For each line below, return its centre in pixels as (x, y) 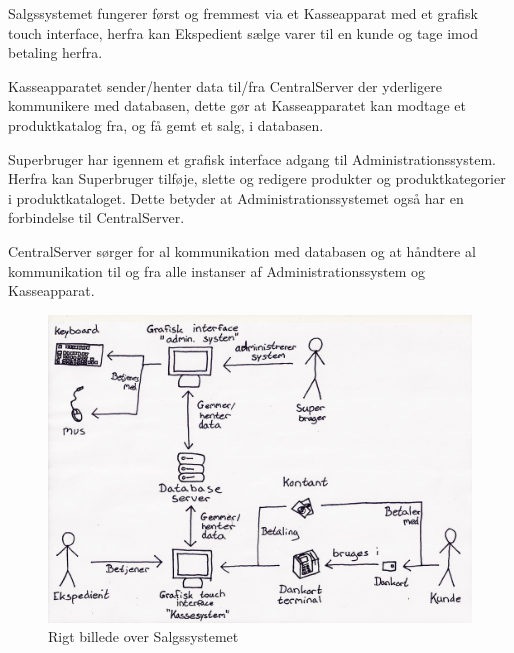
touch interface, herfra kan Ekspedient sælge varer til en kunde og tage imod (243, 32)
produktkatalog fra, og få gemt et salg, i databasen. (166, 124)
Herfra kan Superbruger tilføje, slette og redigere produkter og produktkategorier (257, 178)
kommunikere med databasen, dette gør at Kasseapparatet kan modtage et (237, 105)
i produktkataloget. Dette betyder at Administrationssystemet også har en (236, 197)
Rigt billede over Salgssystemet (143, 636)
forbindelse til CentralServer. (96, 217)
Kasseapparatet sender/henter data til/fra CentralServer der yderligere (225, 85)
